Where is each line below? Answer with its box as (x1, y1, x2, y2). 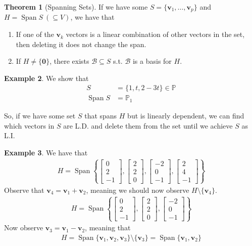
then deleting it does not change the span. (16, 38, 146, 49)
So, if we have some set (4, 110, 76, 120)
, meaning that (85, 222, 131, 233)
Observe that (4, 184, 44, 195)
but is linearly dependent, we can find (127, 110, 244, 120)
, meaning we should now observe (86, 184, 189, 195)
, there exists (49, 56, 89, 66)
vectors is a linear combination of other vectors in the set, (66, 29, 245, 39)
